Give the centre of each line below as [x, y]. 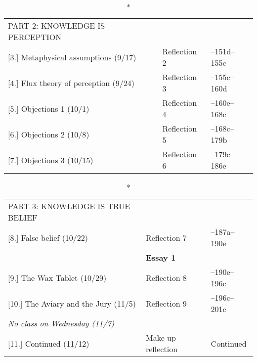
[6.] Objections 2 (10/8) [49, 134]
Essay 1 [161, 257]
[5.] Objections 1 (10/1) [49, 108]
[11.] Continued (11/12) [49, 343]
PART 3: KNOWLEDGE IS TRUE [69, 206]
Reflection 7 [166, 237]
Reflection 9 [166, 303]
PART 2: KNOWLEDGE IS [57, 25]
